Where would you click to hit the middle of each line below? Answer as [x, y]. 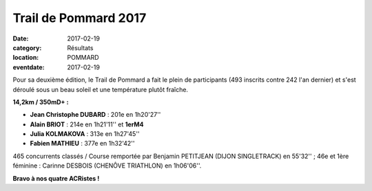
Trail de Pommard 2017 [80, 18]
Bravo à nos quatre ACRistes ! [56, 178]
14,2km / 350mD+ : [41, 102]
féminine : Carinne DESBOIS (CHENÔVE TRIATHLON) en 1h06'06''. [107, 166]
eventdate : [29, 67]
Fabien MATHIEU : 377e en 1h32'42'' [82, 144]
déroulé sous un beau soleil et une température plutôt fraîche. [101, 89]
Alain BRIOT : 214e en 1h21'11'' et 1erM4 [87, 124]
